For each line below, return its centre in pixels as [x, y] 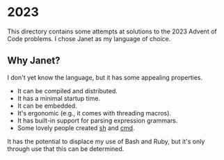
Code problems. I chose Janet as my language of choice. [89, 38]
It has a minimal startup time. [59, 98]
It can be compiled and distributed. [67, 90]
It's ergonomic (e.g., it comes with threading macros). [94, 113]
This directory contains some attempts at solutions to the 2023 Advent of [112, 31]
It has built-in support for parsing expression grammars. [97, 120]
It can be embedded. [47, 106]
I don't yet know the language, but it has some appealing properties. [105, 77]
